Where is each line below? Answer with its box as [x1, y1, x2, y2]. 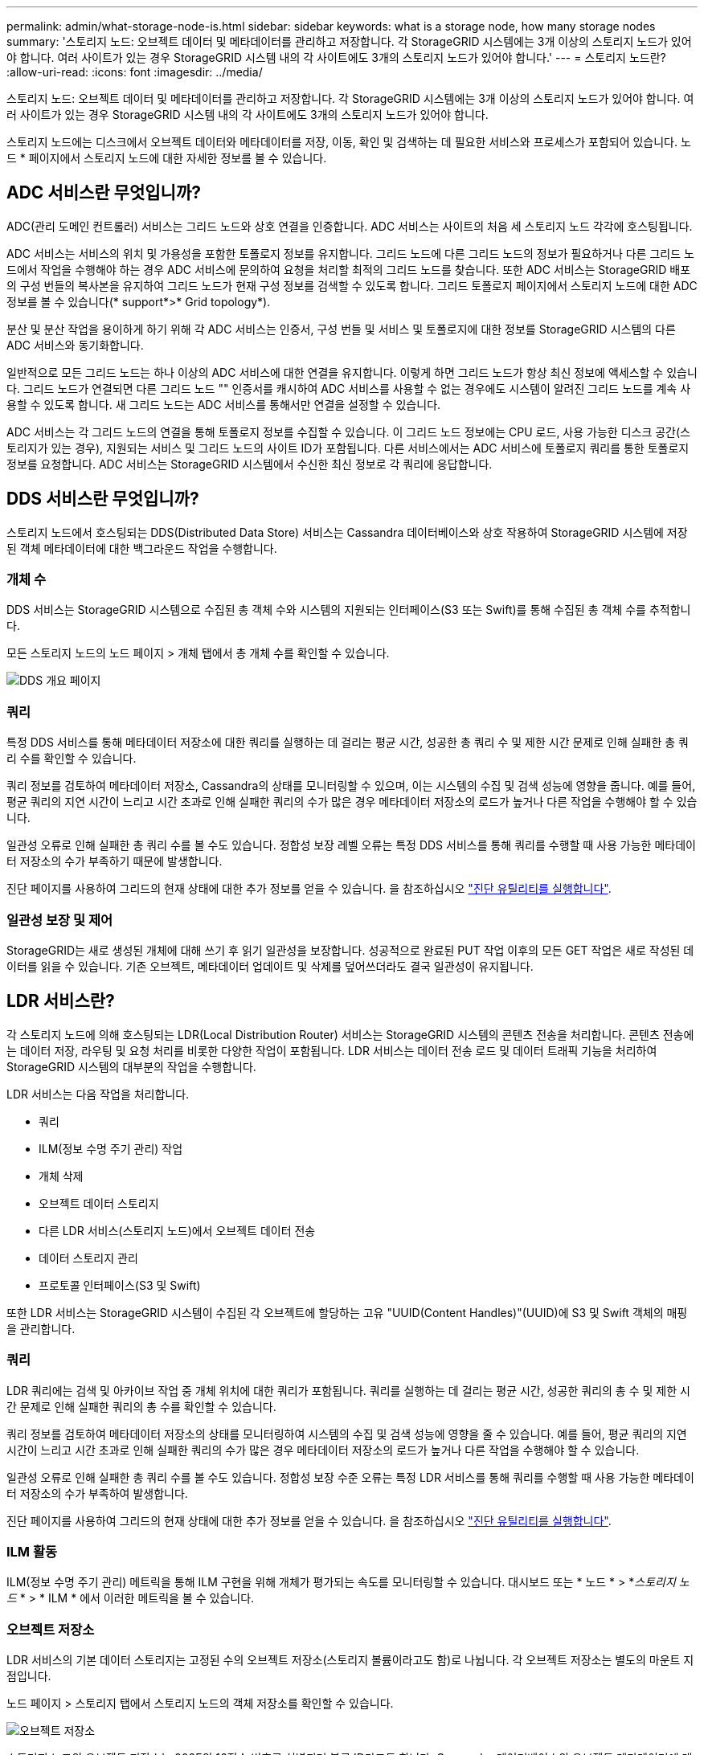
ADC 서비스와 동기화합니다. [6, 337, 144, 352]
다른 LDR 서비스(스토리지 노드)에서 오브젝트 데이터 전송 [39, 1223, 316, 1237]
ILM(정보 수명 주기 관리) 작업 [39, 1141, 183, 1156]
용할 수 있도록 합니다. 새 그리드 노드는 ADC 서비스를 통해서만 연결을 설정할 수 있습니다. [6, 397, 441, 411]
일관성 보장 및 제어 [6, 911, 113, 928]
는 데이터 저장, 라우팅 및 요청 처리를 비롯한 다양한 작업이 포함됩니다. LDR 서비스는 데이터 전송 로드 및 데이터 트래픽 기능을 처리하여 [6, 1043, 657, 1057]
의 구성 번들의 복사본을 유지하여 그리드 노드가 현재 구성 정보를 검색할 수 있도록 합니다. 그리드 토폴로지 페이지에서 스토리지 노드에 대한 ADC [6, 278, 698, 292]
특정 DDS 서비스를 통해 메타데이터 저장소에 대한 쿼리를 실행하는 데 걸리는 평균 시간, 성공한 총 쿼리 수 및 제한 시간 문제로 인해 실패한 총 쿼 [6, 735, 689, 750]
